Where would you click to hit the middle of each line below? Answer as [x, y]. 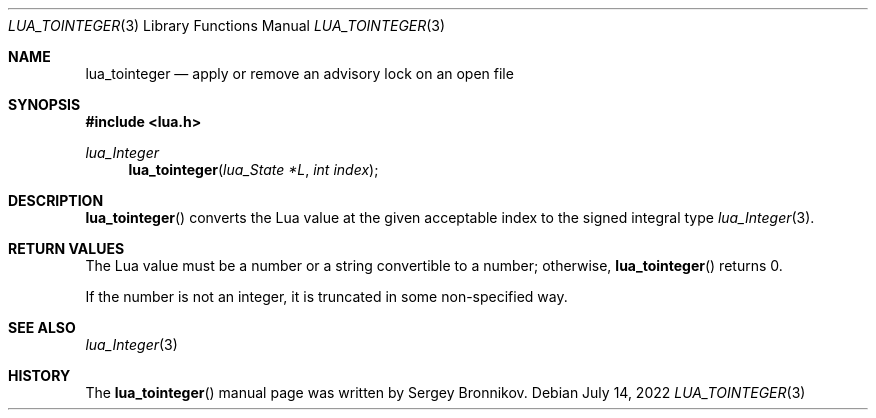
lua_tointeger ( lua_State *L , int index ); [253, 169]
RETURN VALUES [66, 248]
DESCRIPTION [56, 200]
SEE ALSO [42, 327]
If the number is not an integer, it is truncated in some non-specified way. [326, 296]
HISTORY [39, 375]
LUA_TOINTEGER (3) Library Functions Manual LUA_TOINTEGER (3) [227, 25]
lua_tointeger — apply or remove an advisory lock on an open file [299, 73]
